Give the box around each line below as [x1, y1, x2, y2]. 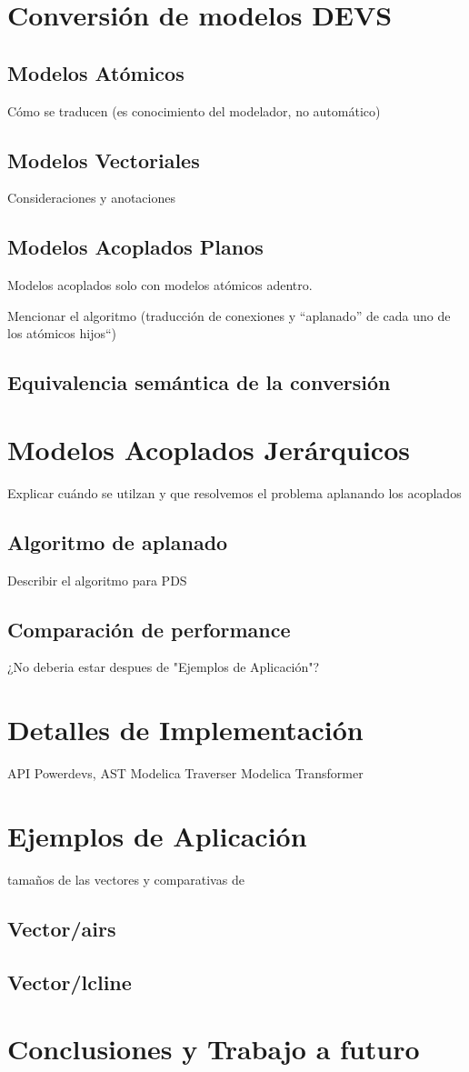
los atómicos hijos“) [7, 324, 116, 343]
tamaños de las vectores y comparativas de [7, 869, 244, 888]
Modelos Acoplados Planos [7, 233, 264, 261]
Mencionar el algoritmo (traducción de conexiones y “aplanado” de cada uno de [7, 306, 451, 325]
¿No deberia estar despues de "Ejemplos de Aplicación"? [7, 657, 320, 676]
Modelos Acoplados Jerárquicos [7, 430, 410, 467]
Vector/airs [7, 914, 116, 942]
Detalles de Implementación [7, 711, 364, 748]
